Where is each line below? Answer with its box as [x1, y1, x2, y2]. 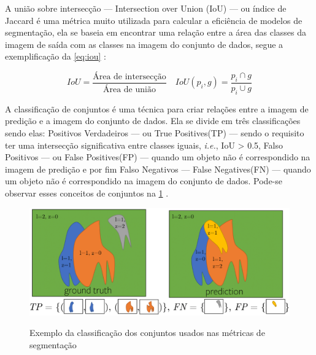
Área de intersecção [93, 72, 166, 81]
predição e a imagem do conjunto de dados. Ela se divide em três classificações [5, 114, 301, 127]
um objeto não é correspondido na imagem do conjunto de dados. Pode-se [5, 174, 283, 187]
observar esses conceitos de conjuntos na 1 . [5, 186, 169, 199]
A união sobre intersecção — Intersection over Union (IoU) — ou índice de [5, 2, 287, 14]
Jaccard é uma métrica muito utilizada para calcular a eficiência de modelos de [5, 14, 303, 26]
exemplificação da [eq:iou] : [5, 50, 106, 63]
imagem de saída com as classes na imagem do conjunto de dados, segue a [5, 37, 283, 50]
